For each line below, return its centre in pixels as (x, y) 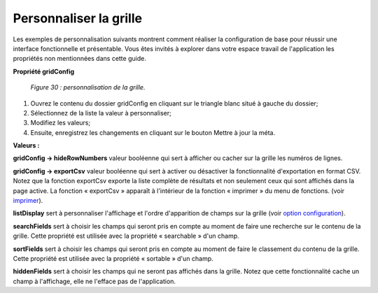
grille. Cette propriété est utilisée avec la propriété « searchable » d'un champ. (126, 236)
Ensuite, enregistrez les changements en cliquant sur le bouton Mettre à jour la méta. (153, 132)
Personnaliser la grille (78, 18)
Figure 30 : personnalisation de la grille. (88, 87)
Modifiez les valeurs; (61, 123)
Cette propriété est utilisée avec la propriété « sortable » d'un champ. (113, 258)
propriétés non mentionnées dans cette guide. (79, 59)
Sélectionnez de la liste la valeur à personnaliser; (101, 113)
